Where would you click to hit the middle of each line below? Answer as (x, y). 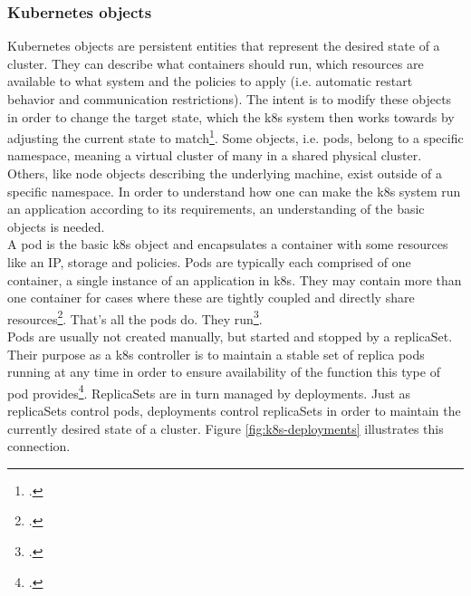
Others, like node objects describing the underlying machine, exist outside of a (225, 173)
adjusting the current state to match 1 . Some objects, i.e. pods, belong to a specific (235, 136)
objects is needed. (56, 226)
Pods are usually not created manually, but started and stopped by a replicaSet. (230, 336)
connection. (39, 446)
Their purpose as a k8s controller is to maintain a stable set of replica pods (216, 354)
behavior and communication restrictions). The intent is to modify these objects (230, 99)
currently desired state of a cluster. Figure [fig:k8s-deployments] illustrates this (226, 428)
